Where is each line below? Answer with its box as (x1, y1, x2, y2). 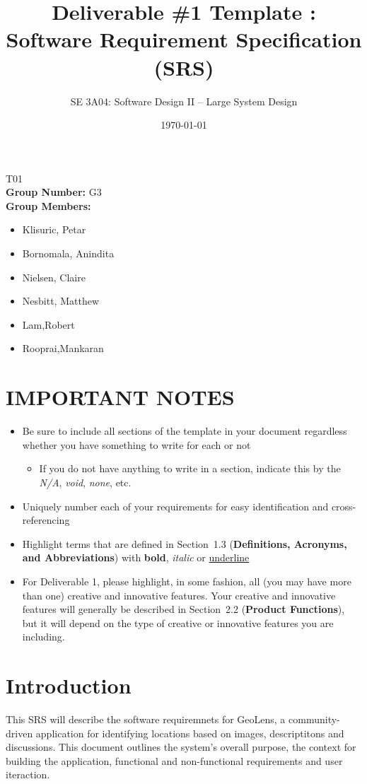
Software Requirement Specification (6, 25, 362, 54)
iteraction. (6, 767, 50, 782)
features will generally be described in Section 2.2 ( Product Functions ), (22, 602, 345, 616)
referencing (22, 513, 70, 527)
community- (289, 712, 340, 726)
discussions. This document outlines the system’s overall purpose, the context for (6, 739, 356, 754)
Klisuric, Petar (22, 222, 86, 237)
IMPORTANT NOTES (6, 382, 235, 411)
